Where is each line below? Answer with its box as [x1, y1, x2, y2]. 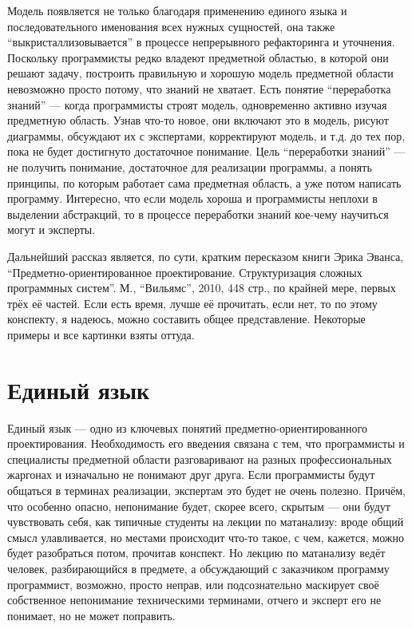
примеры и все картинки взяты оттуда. [7, 326, 195, 342]
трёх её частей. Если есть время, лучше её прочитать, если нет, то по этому [7, 295, 378, 311]
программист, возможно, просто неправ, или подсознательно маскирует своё [7, 576, 379, 592]
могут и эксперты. [7, 221, 96, 238]
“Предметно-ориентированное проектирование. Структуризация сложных [7, 263, 362, 280]
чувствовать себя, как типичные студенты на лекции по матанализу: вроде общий [7, 513, 404, 530]
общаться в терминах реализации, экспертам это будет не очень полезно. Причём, [7, 481, 406, 498]
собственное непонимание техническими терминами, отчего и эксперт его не [7, 591, 382, 608]
